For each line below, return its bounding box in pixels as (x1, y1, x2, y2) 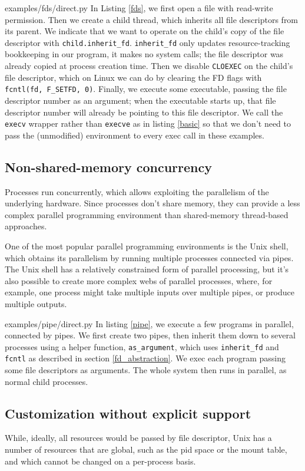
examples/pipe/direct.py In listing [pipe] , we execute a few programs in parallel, (5, 317, 294, 330)
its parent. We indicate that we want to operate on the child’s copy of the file (5, 25, 284, 37)
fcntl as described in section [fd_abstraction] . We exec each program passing (5, 352, 286, 364)
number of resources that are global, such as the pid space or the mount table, (5, 443, 287, 455)
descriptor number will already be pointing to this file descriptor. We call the (5, 106, 283, 118)
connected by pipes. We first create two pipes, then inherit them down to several (5, 329, 296, 341)
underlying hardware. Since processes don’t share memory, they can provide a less (5, 197, 300, 209)
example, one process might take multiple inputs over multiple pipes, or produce (5, 286, 295, 298)
